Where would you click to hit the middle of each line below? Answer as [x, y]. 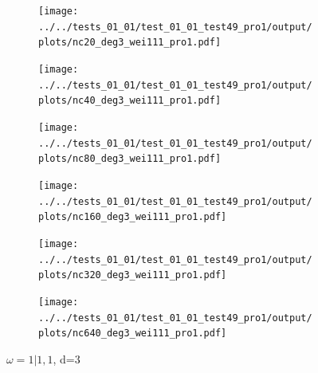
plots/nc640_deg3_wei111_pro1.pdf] [133, 334]
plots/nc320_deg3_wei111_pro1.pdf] [133, 275]
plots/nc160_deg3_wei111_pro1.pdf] [133, 217]
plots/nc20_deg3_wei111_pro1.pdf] [130, 43]
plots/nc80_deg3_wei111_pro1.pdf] [130, 159]
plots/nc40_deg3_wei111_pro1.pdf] [130, 101]
